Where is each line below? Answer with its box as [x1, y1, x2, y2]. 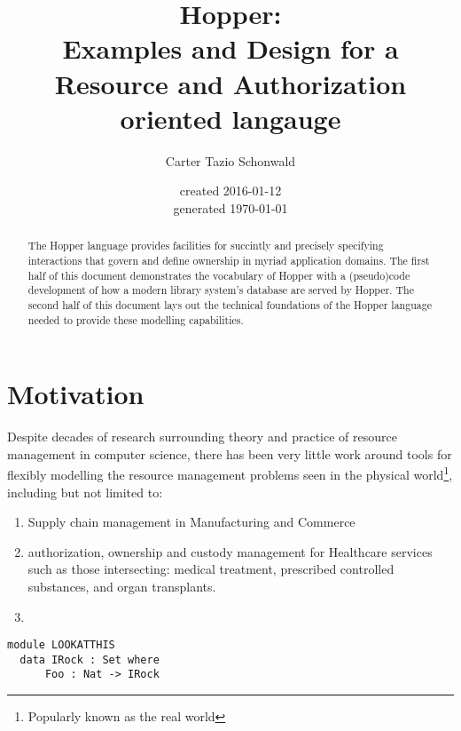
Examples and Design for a [62, 30, 399, 67]
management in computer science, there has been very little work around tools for [7, 444, 452, 463]
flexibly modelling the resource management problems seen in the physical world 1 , [7, 463, 453, 483]
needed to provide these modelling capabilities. [27, 312, 244, 327]
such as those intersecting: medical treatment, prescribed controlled [27, 560, 395, 578]
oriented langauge [120, 99, 341, 136]
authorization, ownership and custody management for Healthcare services [27, 542, 433, 560]
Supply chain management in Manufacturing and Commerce [27, 512, 356, 531]
